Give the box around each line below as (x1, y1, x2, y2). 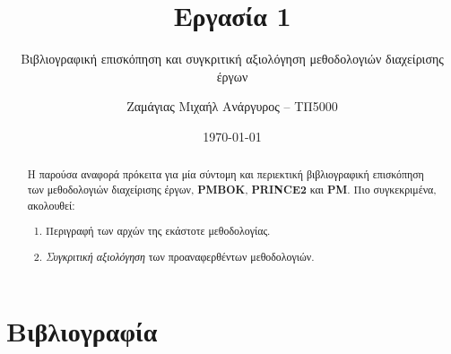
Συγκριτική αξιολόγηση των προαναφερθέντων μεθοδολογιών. (46, 248, 315, 263)
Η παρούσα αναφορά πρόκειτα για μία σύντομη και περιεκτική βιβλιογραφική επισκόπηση (27, 167, 424, 182)
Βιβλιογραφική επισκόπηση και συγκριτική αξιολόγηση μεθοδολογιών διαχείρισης (21, 49, 444, 68)
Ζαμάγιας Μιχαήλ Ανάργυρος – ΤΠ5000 (126, 97, 338, 116)
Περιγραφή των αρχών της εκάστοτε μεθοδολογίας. (46, 223, 271, 238)
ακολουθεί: (27, 197, 75, 212)
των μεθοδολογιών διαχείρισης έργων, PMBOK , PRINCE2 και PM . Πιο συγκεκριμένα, (27, 181, 437, 197)
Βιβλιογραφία (6, 313, 158, 350)
